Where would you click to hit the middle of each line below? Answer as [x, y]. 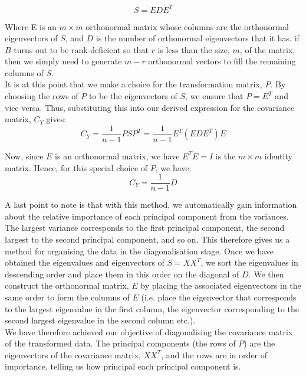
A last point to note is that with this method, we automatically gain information [151, 205]
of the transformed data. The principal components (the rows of [120, 343]
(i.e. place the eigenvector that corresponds [219, 297]
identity [278, 156]
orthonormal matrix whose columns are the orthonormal [187, 26]
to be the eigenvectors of [133, 96]
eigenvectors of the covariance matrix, [73, 354]
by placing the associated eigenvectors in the [221, 285]
